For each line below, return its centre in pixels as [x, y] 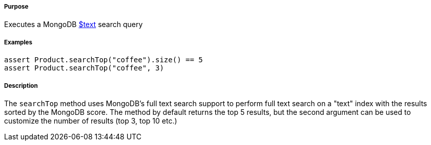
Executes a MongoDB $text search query [74, 25]
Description [21, 86]
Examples [18, 42]
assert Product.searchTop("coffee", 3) [84, 68]
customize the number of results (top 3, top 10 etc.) [91, 120]
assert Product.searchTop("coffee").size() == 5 [104, 60]
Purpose [16, 7]
